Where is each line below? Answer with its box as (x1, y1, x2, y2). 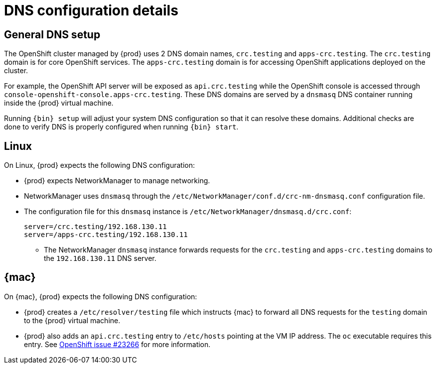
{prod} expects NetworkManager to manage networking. (24, 176, 210, 185)
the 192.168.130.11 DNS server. (44, 254, 156, 263)
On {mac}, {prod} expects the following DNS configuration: (4, 292, 197, 301)
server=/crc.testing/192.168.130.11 (24, 223, 167, 231)
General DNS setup (4, 28, 101, 41)
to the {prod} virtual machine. (24, 316, 121, 325)
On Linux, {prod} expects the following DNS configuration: (4, 161, 195, 170)
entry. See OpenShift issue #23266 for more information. (24, 340, 211, 349)
